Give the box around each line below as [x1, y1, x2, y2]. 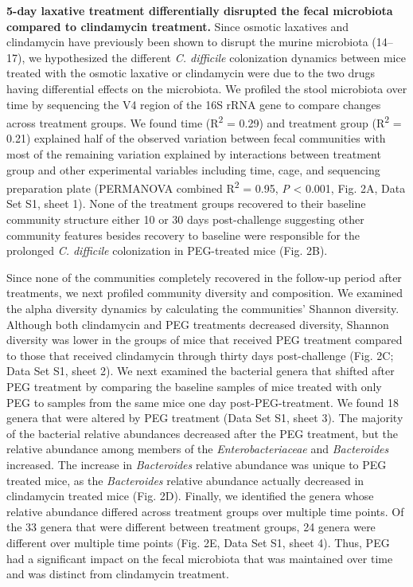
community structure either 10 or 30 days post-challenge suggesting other [6, 211, 364, 228]
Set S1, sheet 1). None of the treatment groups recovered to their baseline [6, 195, 366, 212]
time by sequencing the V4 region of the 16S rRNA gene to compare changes [6, 96, 381, 112]
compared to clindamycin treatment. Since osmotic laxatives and [6, 18, 349, 34]
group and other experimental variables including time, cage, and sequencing [6, 161, 380, 178]
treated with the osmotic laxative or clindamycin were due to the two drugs [6, 65, 376, 81]
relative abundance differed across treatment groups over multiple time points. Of [6, 503, 404, 519]
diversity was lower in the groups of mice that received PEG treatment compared [6, 331, 403, 348]
